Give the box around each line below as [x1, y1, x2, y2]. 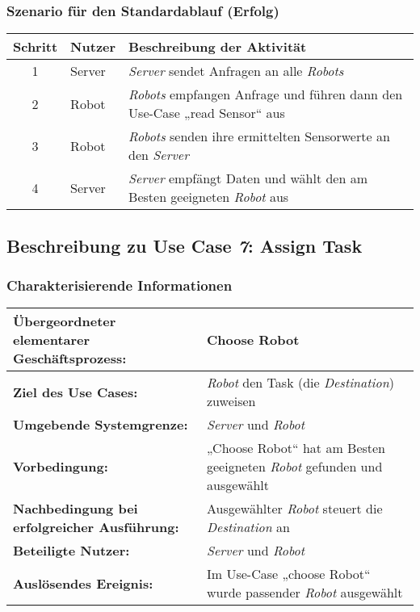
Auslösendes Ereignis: [13, 573, 153, 593]
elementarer [13, 330, 90, 350]
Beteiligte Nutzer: [13, 541, 130, 560]
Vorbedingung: [13, 457, 108, 476]
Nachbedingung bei [13, 499, 138, 518]
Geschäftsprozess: [13, 349, 127, 368]
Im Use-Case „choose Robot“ [206, 564, 371, 584]
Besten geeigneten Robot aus [128, 187, 289, 207]
